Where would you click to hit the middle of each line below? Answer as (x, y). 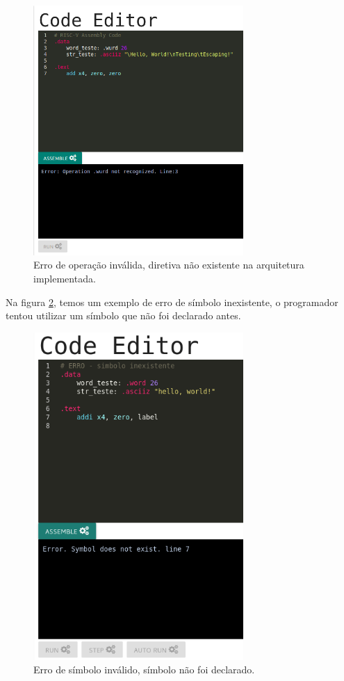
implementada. (65, 279)
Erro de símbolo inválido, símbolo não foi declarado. (144, 670)
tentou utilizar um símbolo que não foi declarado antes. (123, 315)
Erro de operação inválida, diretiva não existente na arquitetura (169, 265)
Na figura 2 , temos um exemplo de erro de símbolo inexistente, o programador (172, 302)
